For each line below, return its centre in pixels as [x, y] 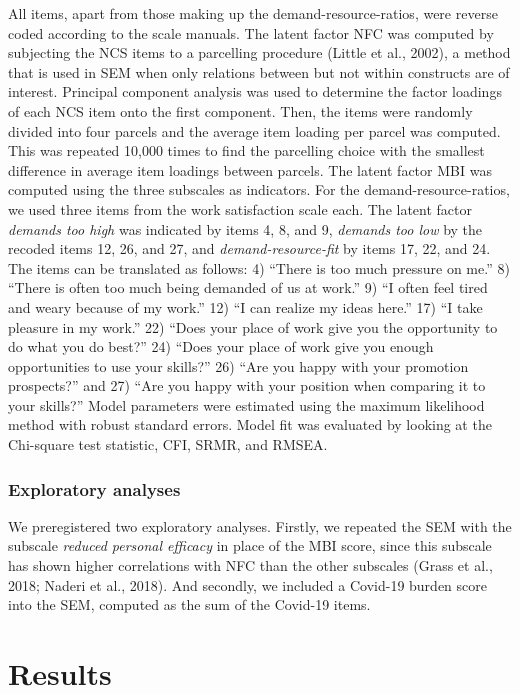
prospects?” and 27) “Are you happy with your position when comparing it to [247, 385]
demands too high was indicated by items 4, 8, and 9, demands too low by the [245, 228]
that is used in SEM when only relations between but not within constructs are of [259, 71]
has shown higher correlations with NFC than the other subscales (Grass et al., [250, 565]
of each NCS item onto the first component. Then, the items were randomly [240, 110]
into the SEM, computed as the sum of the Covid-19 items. [189, 604]
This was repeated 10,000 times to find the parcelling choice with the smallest [246, 150]
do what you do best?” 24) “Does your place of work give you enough [221, 346]
